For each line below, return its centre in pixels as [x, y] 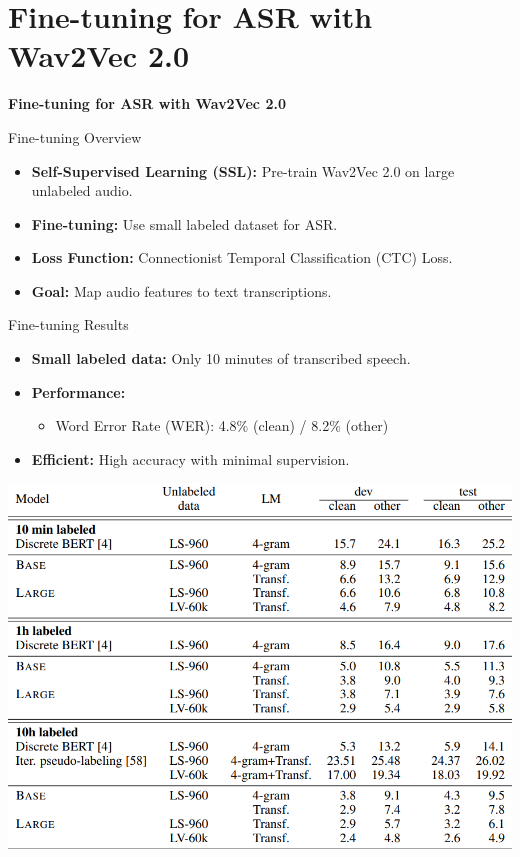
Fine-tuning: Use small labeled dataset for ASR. [184, 223]
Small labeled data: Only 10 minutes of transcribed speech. [221, 358]
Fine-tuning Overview [75, 136]
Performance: [78, 391]
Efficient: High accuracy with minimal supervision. [190, 458]
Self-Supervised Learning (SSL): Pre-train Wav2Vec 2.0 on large [243, 170]
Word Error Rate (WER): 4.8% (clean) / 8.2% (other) [222, 425]
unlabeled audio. [82, 190]
